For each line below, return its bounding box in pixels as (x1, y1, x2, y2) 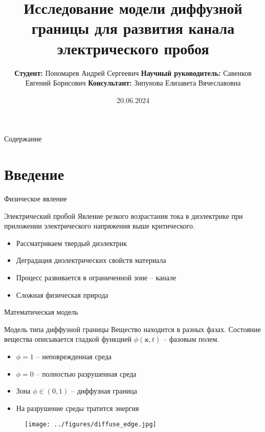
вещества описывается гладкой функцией (4, 334, 132, 344)
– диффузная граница (71, 385, 137, 396)
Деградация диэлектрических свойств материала (16, 255, 166, 265)
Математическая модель (4, 306, 78, 317)
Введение (4, 163, 64, 184)
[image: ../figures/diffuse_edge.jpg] (25, 421, 157, 428)
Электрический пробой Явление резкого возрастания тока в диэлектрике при (4, 210, 243, 221)
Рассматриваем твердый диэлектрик (16, 237, 127, 248)
